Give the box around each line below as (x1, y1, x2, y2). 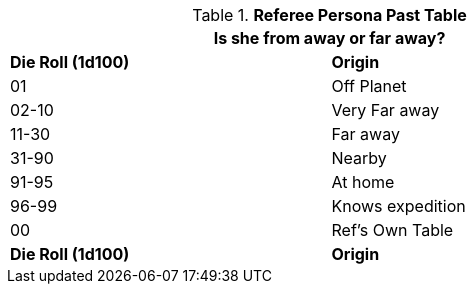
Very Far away (331, 100, 440, 120)
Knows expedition (331, 196, 466, 216)
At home (331, 172, 395, 192)
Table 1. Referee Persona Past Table (192, 5, 467, 25)
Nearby (331, 148, 387, 168)
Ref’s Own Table (331, 220, 454, 240)
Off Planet (331, 76, 407, 96)
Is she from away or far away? (213, 28, 446, 48)
